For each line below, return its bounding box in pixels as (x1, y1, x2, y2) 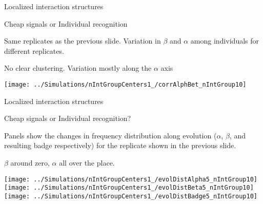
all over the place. (59, 157, 115, 168)
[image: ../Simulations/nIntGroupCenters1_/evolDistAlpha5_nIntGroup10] (4, 175, 257, 183)
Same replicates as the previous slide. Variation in (4, 35, 161, 46)
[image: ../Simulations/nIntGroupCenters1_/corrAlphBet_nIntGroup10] (4, 80, 247, 88)
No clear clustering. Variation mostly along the (4, 63, 152, 73)
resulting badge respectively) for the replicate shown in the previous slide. (4, 140, 236, 151)
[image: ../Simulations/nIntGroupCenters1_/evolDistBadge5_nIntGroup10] (4, 192, 257, 200)
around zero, (10, 157, 50, 168)
